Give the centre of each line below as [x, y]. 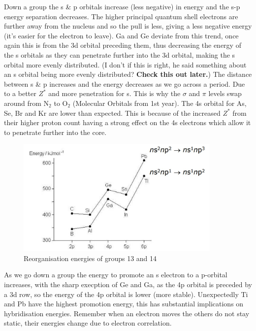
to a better [20, 93]
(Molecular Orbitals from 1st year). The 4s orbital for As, [160, 103]
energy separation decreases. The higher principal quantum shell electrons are [121, 16]
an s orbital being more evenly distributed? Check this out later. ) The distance [128, 74]
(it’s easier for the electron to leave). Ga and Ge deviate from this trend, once [121, 35]
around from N [27, 103]
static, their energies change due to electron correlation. [88, 323]
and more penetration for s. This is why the [114, 93]
